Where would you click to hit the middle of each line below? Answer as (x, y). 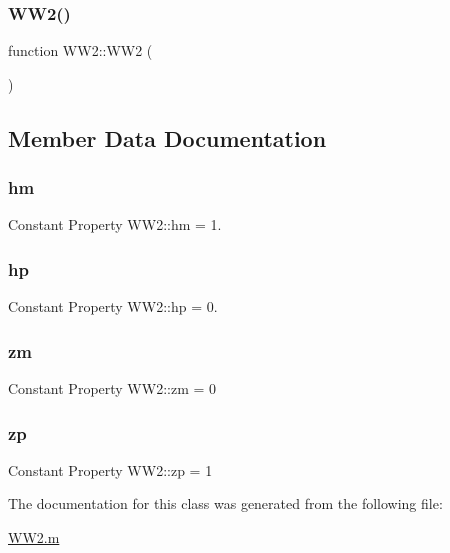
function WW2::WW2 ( (80, 50)
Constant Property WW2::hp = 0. (113, 306)
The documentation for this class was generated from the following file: (225, 503)
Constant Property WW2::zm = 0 (112, 388)
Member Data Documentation (167, 137)
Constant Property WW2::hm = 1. (115, 224)
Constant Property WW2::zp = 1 (110, 469)
